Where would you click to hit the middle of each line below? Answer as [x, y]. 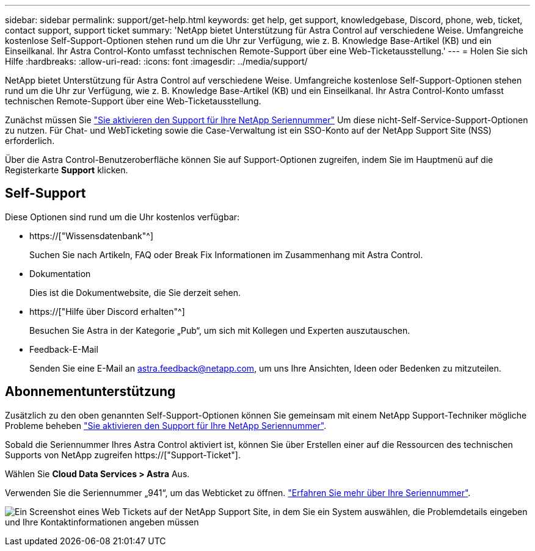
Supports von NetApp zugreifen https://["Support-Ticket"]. [123, 455]
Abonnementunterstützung [90, 392]
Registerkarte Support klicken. [67, 170]
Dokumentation [60, 273]
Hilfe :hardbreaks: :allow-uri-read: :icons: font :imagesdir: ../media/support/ [156, 61]
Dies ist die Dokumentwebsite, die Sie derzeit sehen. [135, 292]
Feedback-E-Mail [64, 349]
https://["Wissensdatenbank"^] [91, 236]
